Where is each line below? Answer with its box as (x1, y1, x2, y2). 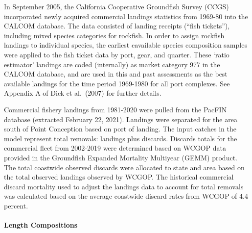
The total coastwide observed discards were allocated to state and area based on (4, 162, 245, 172)
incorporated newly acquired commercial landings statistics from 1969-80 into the (4, 11, 248, 21)
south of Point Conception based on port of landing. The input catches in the (4, 124, 236, 134)
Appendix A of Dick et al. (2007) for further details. (4, 88, 161, 98)
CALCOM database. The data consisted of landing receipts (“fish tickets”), (4, 21, 230, 31)
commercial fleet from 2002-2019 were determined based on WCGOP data (4, 143, 226, 153)
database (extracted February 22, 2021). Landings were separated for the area (4, 114, 237, 124)
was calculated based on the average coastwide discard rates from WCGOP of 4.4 (4, 191, 248, 201)
